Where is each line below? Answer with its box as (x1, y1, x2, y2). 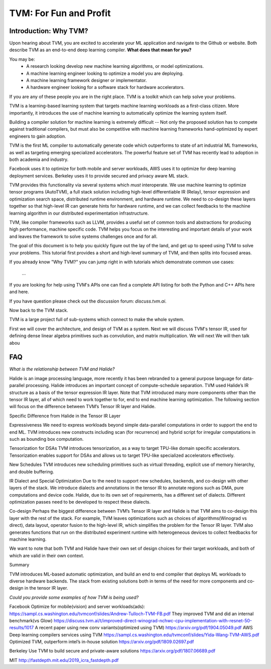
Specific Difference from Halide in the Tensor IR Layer (9, 413, 121, 419)
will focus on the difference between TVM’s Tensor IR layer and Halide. (9, 404, 156, 410)
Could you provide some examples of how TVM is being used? (9, 594, 139, 600)
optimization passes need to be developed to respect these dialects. (9, 499, 151, 505)
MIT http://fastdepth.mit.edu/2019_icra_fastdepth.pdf (9, 657, 119, 663)
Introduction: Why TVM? (9, 27, 88, 35)
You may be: (9, 56, 35, 62)
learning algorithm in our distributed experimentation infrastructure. (9, 210, 149, 216)
